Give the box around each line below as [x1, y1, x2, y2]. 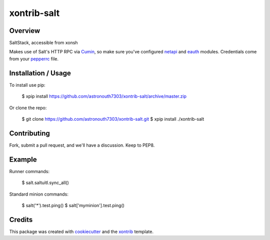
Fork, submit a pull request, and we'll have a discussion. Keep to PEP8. [9, 142, 155, 148]
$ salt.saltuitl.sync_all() [21, 180, 69, 186]
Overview [9, 26, 40, 35]
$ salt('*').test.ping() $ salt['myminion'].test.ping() [21, 202, 125, 208]
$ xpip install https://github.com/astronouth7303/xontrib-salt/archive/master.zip [21, 93, 187, 99]
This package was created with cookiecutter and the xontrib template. [9, 229, 153, 235]
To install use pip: [9, 82, 45, 88]
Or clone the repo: [9, 105, 47, 111]
